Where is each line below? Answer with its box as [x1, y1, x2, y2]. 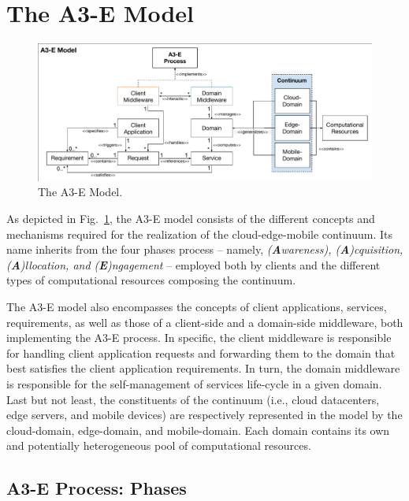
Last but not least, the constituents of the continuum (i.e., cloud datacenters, [6, 391, 380, 407]
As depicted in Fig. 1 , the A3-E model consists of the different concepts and [6, 210, 375, 227]
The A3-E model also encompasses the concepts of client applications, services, [6, 299, 387, 315]
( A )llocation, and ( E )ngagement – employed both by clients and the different [6, 256, 381, 273]
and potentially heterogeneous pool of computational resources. [6, 437, 311, 454]
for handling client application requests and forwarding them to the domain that [6, 344, 396, 361]
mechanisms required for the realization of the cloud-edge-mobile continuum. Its [6, 225, 392, 242]
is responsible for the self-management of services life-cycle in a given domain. [6, 375, 382, 392]
